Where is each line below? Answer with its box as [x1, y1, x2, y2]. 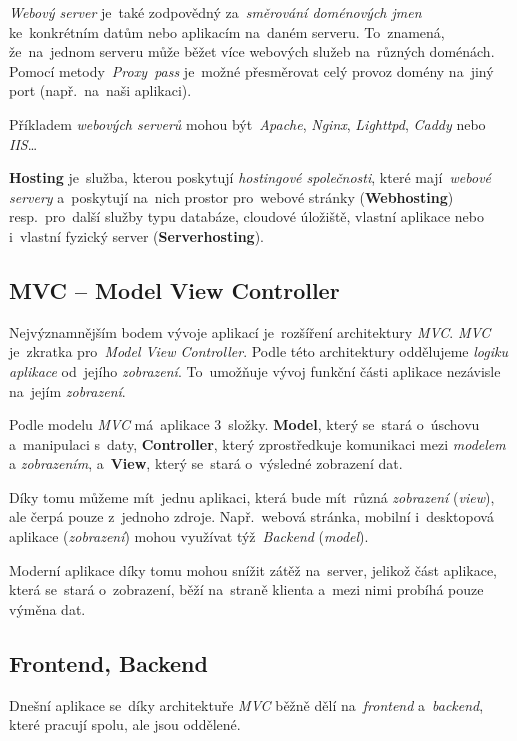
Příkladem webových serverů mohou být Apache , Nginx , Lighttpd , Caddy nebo [9, 113, 486, 134]
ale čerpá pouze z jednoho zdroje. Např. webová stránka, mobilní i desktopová [9, 506, 494, 527]
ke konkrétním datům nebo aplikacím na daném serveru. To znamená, [9, 21, 445, 42]
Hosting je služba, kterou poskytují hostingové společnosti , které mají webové [9, 167, 492, 188]
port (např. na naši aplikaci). [9, 80, 192, 101]
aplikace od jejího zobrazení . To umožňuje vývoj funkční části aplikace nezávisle [9, 360, 501, 381]
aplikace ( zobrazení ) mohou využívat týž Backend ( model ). [9, 526, 369, 547]
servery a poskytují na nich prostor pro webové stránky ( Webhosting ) [9, 186, 454, 207]
